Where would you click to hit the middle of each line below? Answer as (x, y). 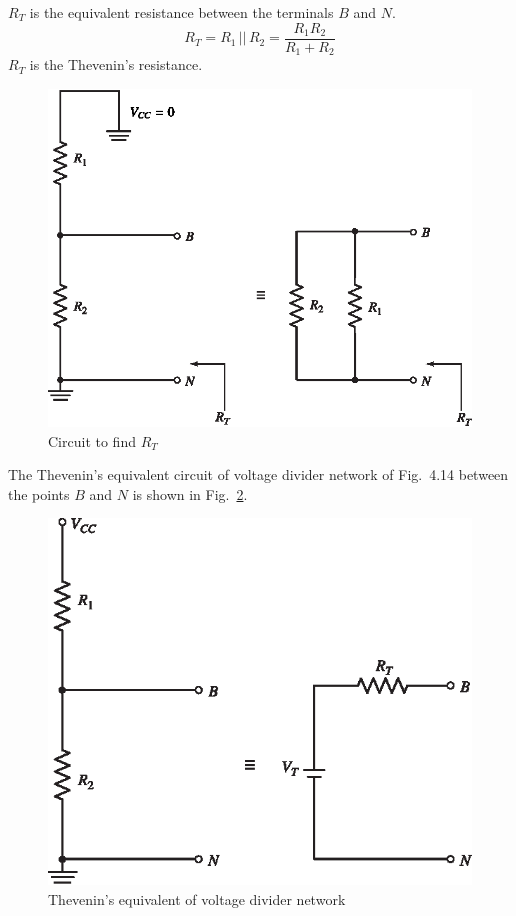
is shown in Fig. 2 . (190, 493)
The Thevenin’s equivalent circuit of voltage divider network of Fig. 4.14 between (258, 474)
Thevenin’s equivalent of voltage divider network (197, 899)
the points (39, 493)
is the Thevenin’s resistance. (116, 64)
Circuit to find (92, 440)
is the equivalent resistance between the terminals (181, 12)
